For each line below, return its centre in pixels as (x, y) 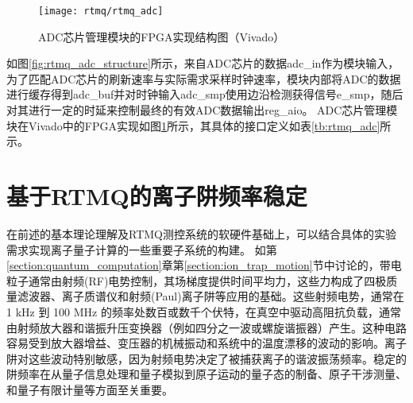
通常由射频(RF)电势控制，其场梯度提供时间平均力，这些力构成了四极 (207, 280)
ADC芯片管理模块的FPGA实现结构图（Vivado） (162, 36)
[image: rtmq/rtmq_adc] (101, 11)
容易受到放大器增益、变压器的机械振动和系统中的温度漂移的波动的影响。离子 (206, 343)
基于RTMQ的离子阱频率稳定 (157, 196)
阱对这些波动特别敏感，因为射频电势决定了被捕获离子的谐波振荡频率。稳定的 (206, 358)
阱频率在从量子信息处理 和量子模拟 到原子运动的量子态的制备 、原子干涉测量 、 (206, 374)
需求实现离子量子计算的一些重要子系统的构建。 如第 (142, 249)
